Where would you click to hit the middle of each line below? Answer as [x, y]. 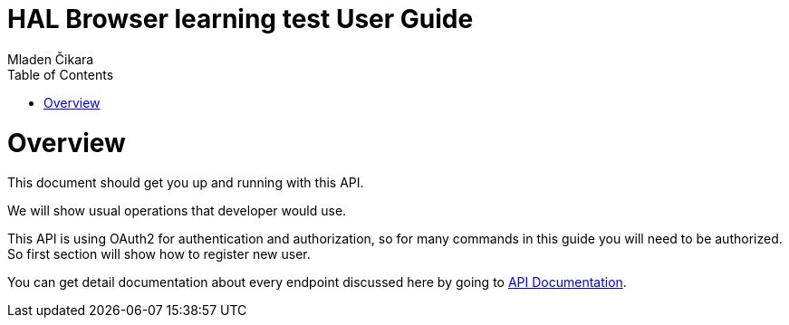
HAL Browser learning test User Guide [241, 19]
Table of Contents [61, 74]
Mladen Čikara [51, 59]
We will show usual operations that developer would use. [177, 211]
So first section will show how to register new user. [159, 254]
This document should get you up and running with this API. [186, 183]
